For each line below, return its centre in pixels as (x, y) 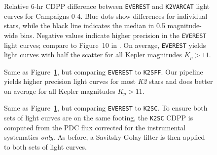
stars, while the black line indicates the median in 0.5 (85, 25)
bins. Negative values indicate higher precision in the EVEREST (113, 35)
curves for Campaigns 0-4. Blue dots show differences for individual (106, 16)
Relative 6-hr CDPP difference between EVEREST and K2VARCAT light (107, 6)
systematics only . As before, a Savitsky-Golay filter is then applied (105, 137)
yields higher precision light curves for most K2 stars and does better (108, 81)
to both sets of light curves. (45, 146)
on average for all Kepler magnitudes (60, 91)
